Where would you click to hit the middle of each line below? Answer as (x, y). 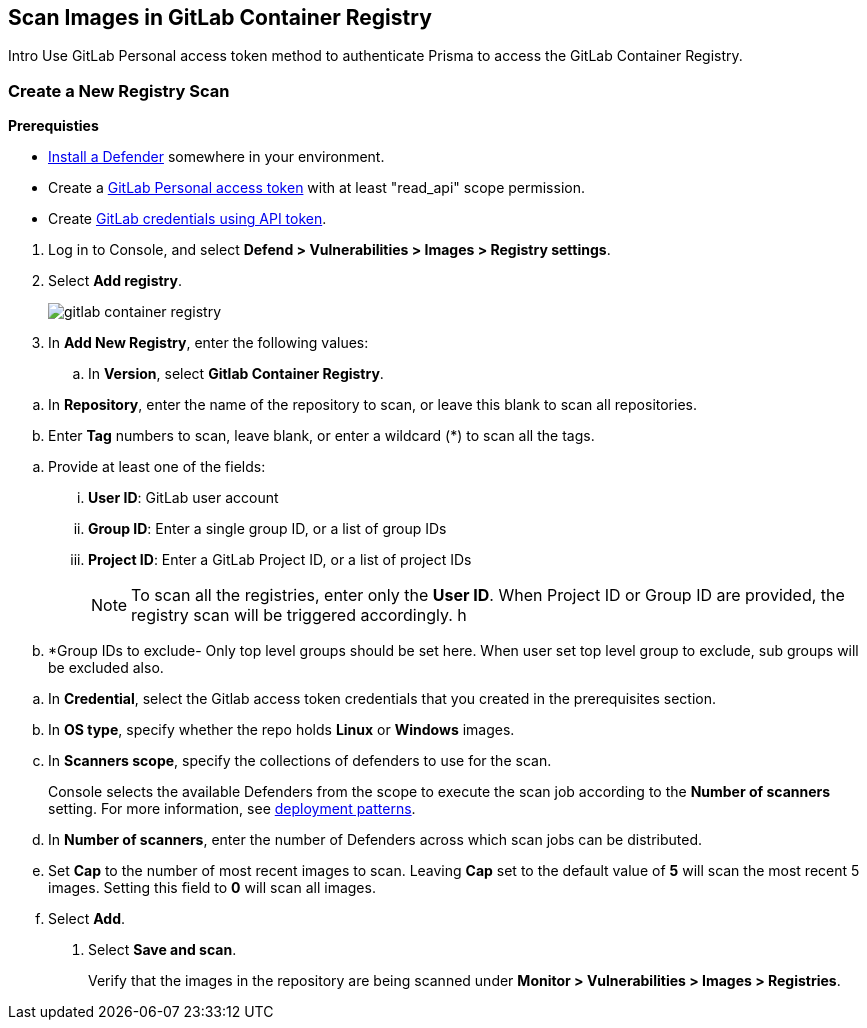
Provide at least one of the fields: (157, 467)
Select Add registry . (115, 281)
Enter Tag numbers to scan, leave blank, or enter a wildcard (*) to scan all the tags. (321, 436)
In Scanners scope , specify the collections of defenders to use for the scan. (300, 761)
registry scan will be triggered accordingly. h (299, 615)
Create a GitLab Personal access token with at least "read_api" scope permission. (316, 188)
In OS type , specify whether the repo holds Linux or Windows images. (281, 730)
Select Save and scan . (162, 950)
